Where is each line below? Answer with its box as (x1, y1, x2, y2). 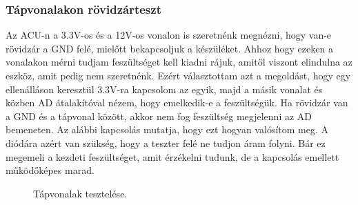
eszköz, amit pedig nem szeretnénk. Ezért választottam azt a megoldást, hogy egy (6, 68, 351, 82)
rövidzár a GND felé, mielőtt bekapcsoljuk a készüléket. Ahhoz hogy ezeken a (6, 41, 333, 55)
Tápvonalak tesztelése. (33, 186, 128, 200)
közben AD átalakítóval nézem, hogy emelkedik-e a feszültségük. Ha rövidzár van (6, 95, 348, 110)
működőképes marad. (6, 163, 95, 177)
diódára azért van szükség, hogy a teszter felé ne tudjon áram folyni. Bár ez (6, 135, 326, 150)
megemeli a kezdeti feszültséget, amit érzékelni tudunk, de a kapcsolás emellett (6, 149, 339, 164)
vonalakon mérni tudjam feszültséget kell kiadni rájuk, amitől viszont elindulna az (6, 55, 352, 69)
